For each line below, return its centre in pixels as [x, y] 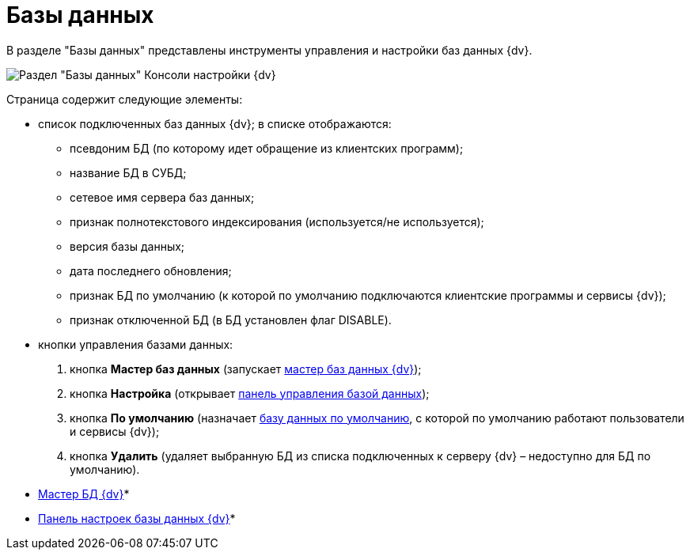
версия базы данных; [127, 246]
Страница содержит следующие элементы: [125, 99]
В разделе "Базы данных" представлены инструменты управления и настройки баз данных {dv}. [269, 50]
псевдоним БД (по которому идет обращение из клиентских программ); [267, 148]
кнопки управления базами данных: [136, 344]
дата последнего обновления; [151, 270]
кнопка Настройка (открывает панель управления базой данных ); [250, 393]
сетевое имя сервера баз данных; [162, 197]
